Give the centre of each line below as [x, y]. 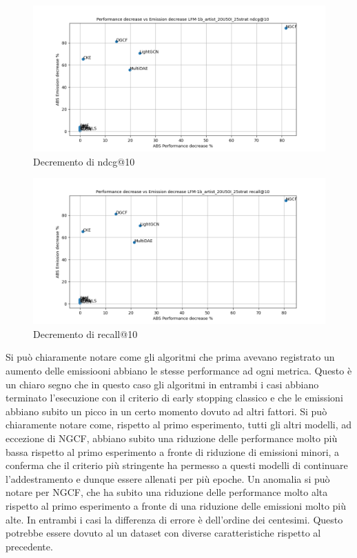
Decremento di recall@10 [85, 333]
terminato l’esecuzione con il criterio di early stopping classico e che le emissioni [174, 398]
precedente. [29, 546]
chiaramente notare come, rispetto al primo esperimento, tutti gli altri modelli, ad [179, 425]
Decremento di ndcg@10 [84, 161]
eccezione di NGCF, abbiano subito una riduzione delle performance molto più [172, 438]
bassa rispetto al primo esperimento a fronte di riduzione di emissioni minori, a [173, 451]
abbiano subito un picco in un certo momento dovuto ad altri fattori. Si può [166, 411]
